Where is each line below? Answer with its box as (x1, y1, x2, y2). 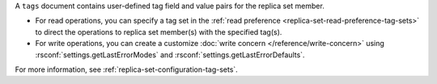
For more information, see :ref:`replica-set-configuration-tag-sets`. (15, 65, 238, 74)
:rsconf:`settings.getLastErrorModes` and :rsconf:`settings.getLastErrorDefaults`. (35, 49, 305, 60)
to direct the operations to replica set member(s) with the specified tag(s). (35, 27, 282, 36)
